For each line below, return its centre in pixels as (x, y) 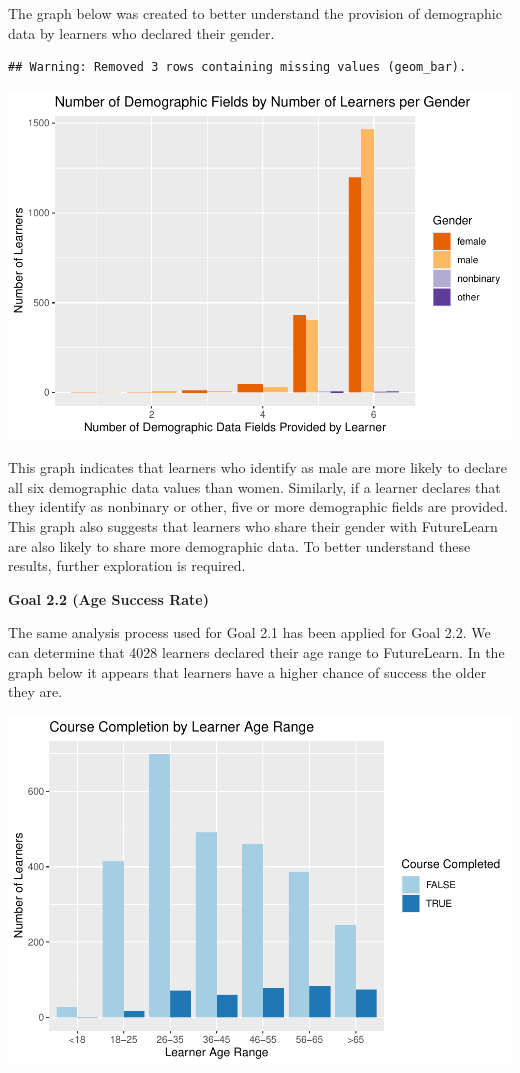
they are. (35, 691)
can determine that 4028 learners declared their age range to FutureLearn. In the (256, 652)
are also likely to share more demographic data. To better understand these (239, 545)
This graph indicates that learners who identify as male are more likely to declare (258, 467)
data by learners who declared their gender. (141, 32)
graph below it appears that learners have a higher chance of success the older (247, 671)
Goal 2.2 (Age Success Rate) (108, 598)
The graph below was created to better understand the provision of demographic (255, 13)
